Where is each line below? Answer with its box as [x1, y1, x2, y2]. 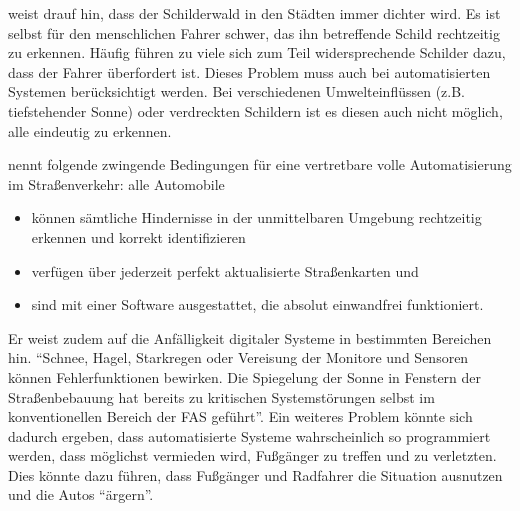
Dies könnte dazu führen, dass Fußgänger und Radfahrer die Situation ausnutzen [8, 464, 503, 485]
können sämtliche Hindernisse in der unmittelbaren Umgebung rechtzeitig [31, 207, 482, 228]
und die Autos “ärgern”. [8, 484, 154, 505]
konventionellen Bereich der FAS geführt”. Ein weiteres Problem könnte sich [8, 406, 473, 427]
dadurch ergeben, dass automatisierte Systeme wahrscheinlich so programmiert [8, 425, 491, 446]
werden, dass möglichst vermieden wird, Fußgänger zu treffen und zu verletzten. [8, 445, 497, 466]
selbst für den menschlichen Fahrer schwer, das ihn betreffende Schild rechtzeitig [8, 22, 500, 43]
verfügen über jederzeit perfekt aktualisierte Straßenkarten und [31, 260, 419, 281]
